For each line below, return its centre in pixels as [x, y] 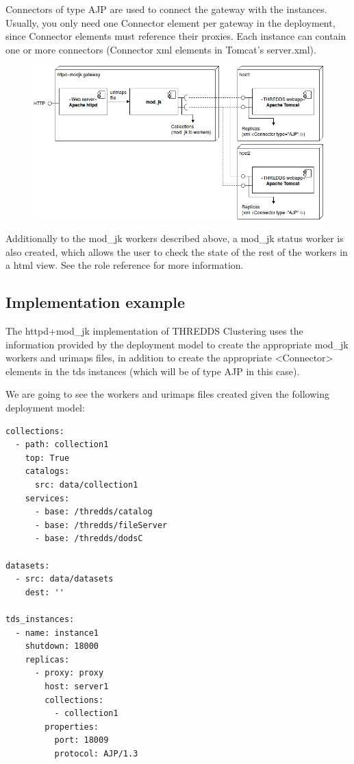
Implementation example [95, 302]
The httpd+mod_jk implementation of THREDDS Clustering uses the [154, 331]
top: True [47, 458]
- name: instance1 [57, 633]
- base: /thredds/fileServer [101, 525]
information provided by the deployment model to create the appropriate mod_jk [177, 344]
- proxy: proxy [69, 673]
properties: [72, 727]
